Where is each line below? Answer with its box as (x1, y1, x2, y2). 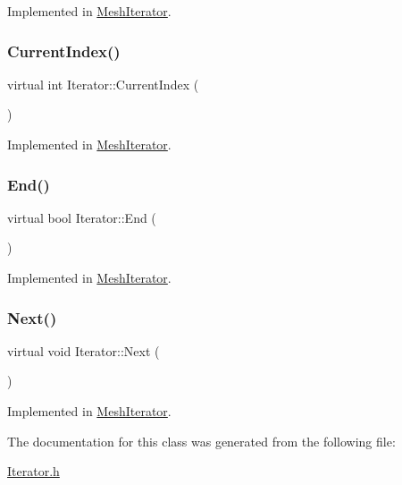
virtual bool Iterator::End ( (7, 208, 156, 226)
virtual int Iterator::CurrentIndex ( (7, 74, 199, 93)
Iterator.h (7, 462, 60, 481)
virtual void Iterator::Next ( (7, 341, 160, 360)
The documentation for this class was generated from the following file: (7, 431, 396, 450)
